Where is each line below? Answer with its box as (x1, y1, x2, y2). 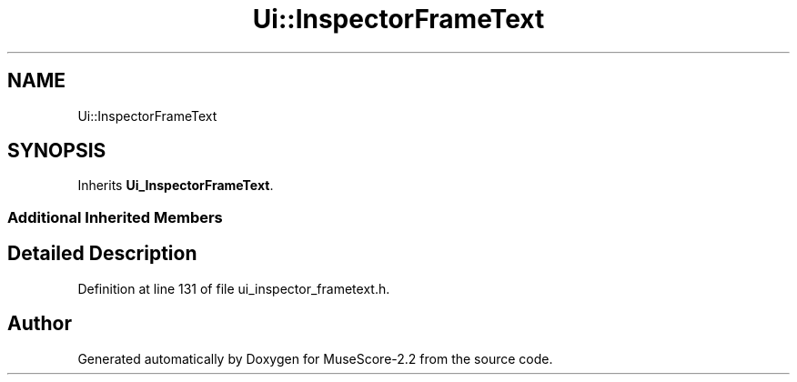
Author (7, 312, 72, 336)
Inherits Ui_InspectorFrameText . (77, 177, 274, 194)
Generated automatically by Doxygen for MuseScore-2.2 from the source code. (77, 350, 553, 367)
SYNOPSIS (7, 139, 106, 163)
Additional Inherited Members (7, 207, 223, 226)
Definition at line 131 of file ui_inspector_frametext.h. (77, 280, 390, 297)
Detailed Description (7, 242, 197, 266)
